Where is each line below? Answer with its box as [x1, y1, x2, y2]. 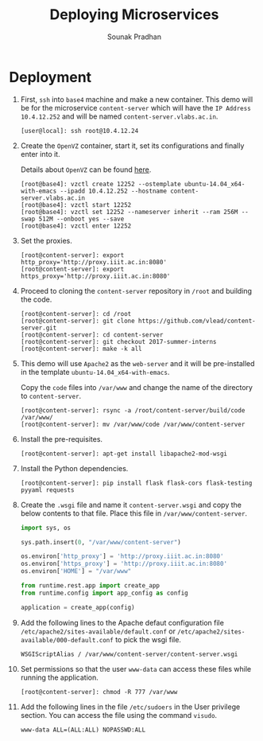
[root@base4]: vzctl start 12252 [20, 201, 132, 209]
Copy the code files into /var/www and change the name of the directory [20, 382, 253, 392]
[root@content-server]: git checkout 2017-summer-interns [20, 337, 217, 345]
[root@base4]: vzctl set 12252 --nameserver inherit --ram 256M [20, 208, 238, 216]
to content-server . [20, 391, 82, 400]
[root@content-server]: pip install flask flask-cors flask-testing [20, 479, 253, 487]
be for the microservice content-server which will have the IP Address [20, 103, 251, 112]
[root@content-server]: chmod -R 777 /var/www [20, 688, 178, 696]
